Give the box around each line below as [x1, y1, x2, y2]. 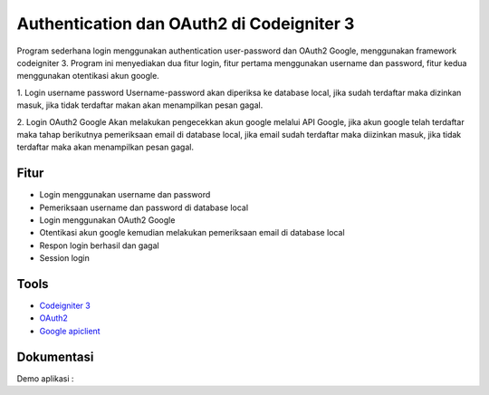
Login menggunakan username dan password [39, 189, 211, 200]
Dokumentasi [16, 349, 94, 364]
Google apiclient [39, 325, 101, 336]
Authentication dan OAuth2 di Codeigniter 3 [16, 14, 355, 34]
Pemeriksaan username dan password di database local [39, 202, 249, 213]
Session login [39, 253, 90, 264]
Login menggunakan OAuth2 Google [39, 214, 176, 226]
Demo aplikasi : [16, 372, 74, 384]
